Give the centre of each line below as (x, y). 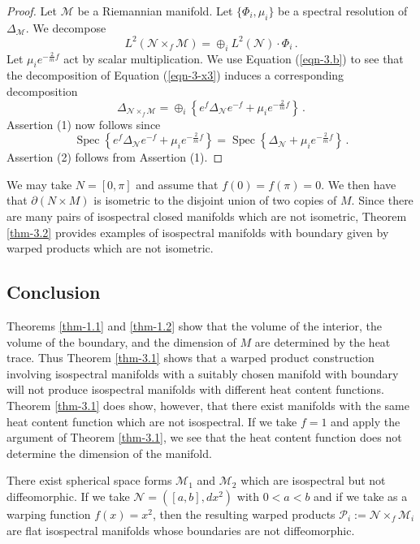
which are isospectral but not (313, 480)
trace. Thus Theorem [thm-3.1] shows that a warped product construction (191, 358)
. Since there (382, 200)
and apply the (366, 421)
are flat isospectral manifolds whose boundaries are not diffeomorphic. (181, 530)
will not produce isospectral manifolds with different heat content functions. (195, 389)
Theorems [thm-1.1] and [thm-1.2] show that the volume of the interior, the (194, 326)
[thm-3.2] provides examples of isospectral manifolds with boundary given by (198, 232)
